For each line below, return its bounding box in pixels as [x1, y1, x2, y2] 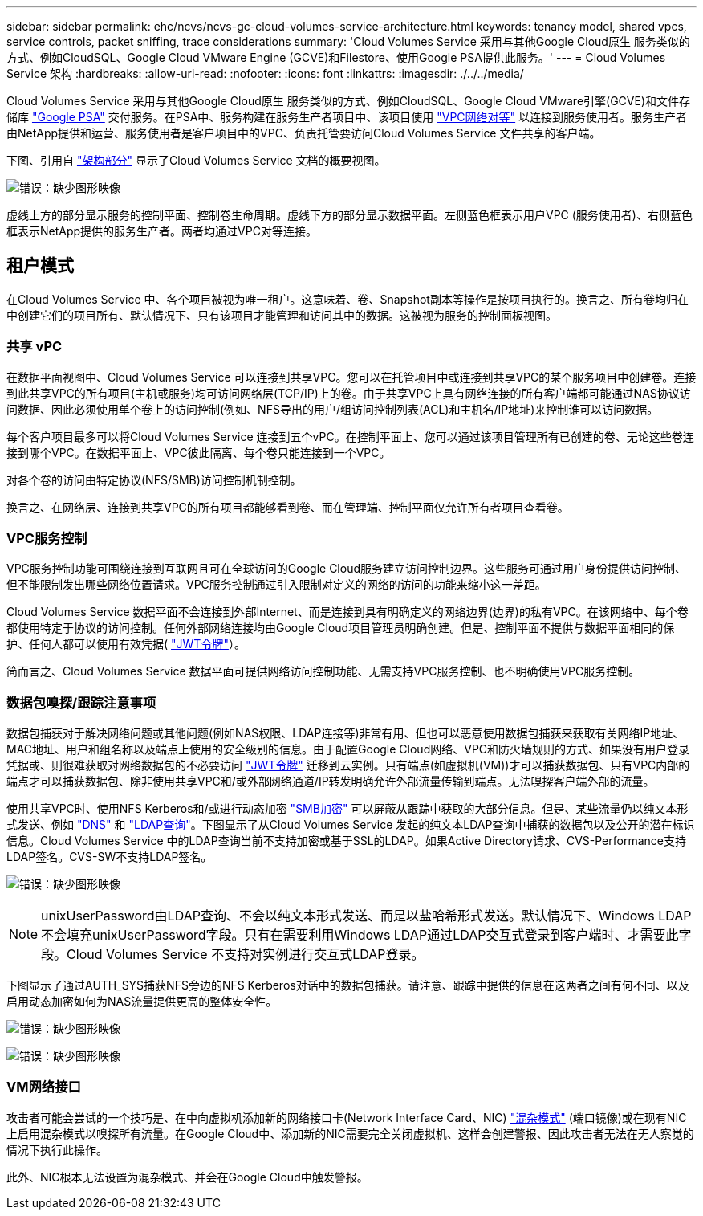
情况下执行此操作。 [6, 1142, 108, 1157]
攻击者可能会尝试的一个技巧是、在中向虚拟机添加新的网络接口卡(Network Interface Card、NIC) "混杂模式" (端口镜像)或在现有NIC [6, 1110, 687, 1124]
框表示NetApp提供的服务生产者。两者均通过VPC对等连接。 [6, 224, 317, 238]
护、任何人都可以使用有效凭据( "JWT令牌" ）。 [6, 637, 246, 651]
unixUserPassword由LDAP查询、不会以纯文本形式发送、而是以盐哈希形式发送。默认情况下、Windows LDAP [41, 908, 692, 924]
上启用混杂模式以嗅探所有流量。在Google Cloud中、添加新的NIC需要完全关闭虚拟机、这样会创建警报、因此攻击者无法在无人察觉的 [6, 1126, 694, 1141]
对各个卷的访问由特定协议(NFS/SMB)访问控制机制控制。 [6, 472, 302, 487]
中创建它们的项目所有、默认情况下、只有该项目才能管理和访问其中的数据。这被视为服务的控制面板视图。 [6, 308, 557, 322]
